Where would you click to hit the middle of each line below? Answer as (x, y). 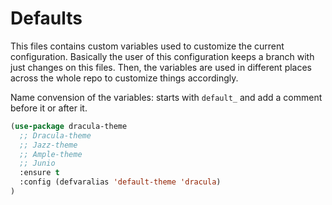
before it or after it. (49, 108)
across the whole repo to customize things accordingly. (124, 78)
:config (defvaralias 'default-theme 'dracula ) (120, 182)
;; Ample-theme (51, 154)
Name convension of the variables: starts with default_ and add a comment (166, 97)
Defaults (46, 18)
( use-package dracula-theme (69, 126)
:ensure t (39, 173)
